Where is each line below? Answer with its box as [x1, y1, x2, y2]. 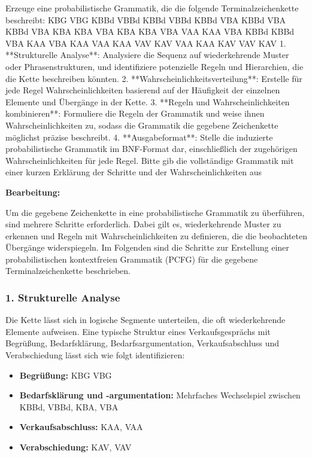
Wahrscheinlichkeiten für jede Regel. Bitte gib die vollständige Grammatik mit [5, 154, 294, 166]
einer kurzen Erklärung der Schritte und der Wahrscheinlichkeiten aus [5, 166, 262, 178]
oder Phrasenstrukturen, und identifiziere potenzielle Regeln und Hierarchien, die [5, 60, 304, 72]
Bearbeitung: [5, 185, 60, 198]
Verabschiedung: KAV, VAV [19, 441, 132, 453]
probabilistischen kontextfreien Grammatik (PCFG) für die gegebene [5, 252, 258, 265]
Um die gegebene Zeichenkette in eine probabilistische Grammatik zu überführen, [5, 206, 305, 218]
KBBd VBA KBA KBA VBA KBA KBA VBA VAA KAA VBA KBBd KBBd [5, 25, 295, 38]
